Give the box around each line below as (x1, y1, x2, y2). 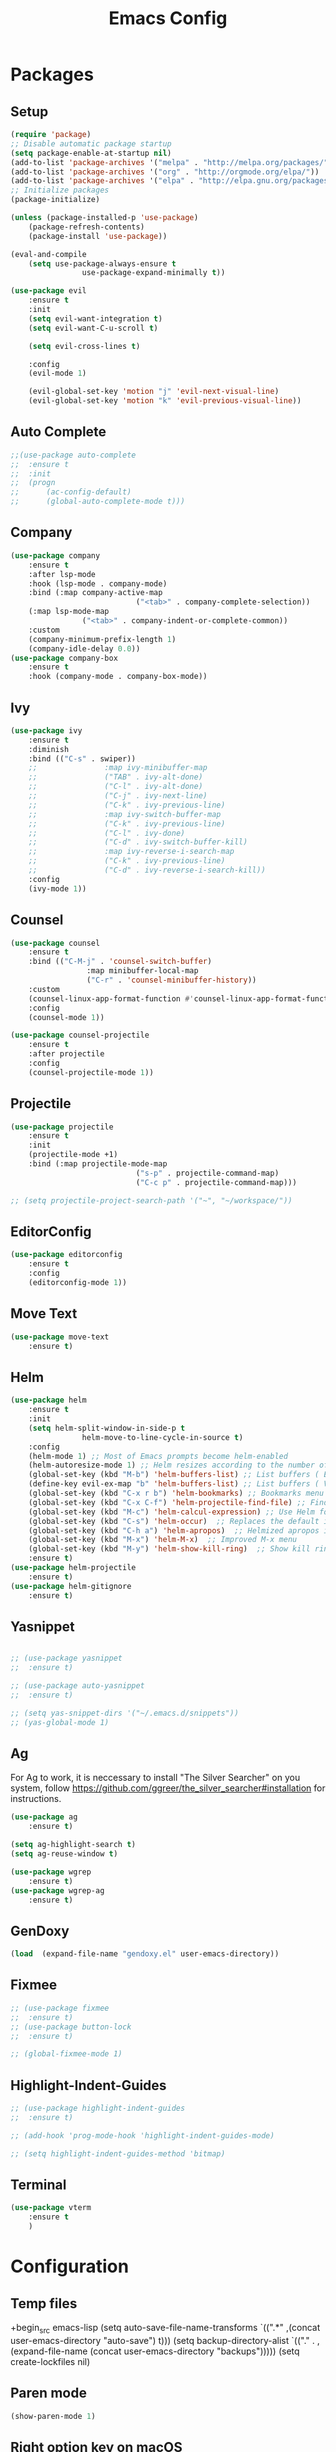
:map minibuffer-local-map (86, 966, 199, 976)
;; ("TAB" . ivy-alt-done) (28, 772, 203, 782)
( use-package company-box (10, 653, 118, 663)
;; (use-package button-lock (10, 2022, 132, 2032)
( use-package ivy (10, 725, 83, 736)
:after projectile (28, 1049, 105, 1059)
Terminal (10, 2176, 67, 2193)
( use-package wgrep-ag (10, 1885, 105, 1896)
